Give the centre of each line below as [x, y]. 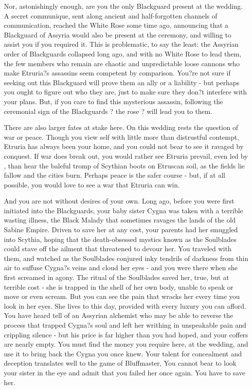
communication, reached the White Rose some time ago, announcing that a [116, 25]
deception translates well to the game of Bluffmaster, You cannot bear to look [120, 363]
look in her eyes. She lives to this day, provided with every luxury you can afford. [125, 306]
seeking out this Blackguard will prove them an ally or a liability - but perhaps [122, 82]
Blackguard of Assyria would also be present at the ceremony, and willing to [118, 34]
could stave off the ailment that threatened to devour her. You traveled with [118, 249]
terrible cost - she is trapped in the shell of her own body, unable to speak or [119, 287]
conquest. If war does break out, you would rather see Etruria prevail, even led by [126, 156]
